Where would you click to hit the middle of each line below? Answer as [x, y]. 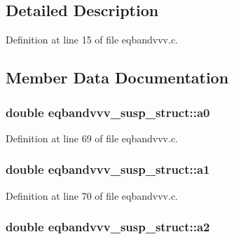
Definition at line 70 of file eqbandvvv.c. [92, 195]
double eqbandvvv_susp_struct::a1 [108, 169]
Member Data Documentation [117, 77]
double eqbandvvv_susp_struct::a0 [108, 112]
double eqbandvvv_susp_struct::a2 [108, 227]
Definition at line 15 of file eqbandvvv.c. [92, 40]
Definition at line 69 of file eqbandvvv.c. [92, 138]
